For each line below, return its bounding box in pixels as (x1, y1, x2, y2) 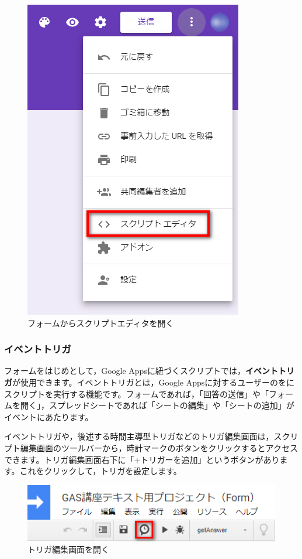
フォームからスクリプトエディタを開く (27, 316, 174, 329)
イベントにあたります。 (4, 410, 93, 422)
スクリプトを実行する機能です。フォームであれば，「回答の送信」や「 (4, 387, 269, 400)
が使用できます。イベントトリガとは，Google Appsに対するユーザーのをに (12, 376, 295, 388)
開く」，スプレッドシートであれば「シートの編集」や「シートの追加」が (20, 399, 294, 411)
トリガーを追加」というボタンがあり (140, 453, 280, 465)
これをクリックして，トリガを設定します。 (19, 465, 182, 477)
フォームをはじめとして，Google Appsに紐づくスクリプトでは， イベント (4, 364, 278, 377)
